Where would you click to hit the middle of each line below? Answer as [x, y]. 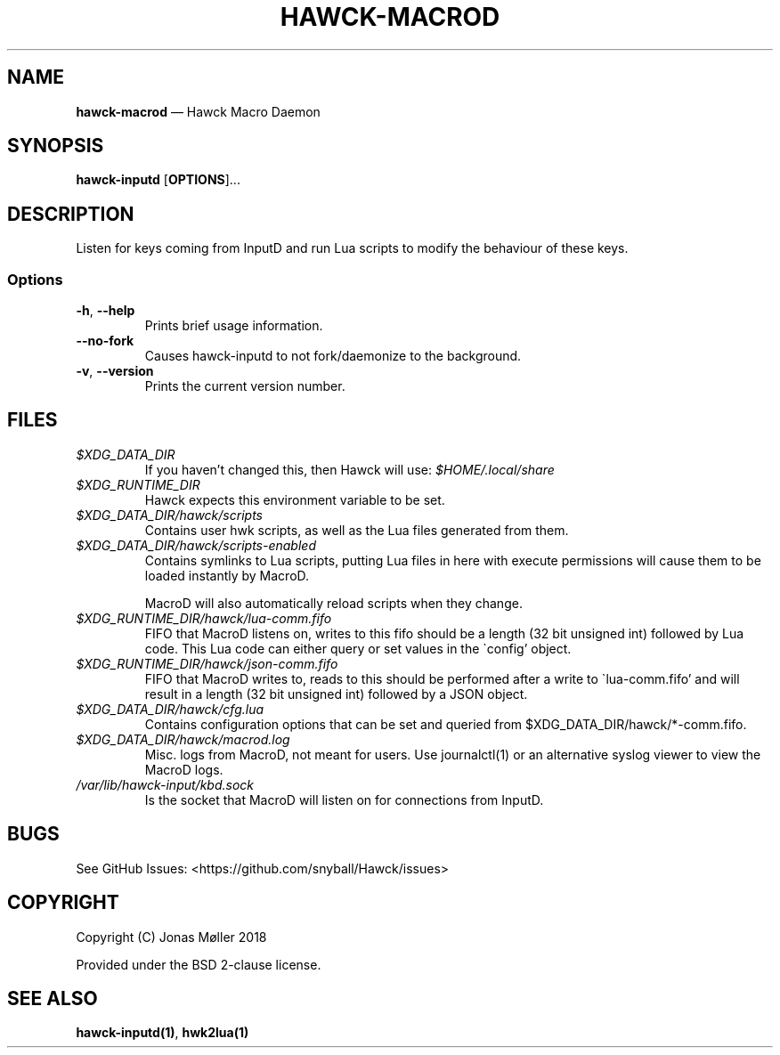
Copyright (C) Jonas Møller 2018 [171, 937]
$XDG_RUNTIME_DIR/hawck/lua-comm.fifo [204, 618]
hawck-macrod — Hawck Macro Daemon [198, 111]
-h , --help [106, 311]
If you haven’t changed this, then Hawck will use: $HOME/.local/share [349, 469]
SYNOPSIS [56, 146]
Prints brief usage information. [234, 326]
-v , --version [115, 371]
